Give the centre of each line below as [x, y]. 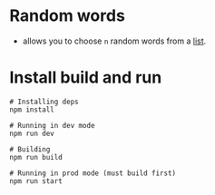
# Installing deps [44, 102]
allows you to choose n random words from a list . [114, 41]
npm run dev [32, 133]
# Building [30, 149]
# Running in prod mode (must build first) [93, 173]
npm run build [36, 157]
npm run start [36, 181]
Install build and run [86, 78]
